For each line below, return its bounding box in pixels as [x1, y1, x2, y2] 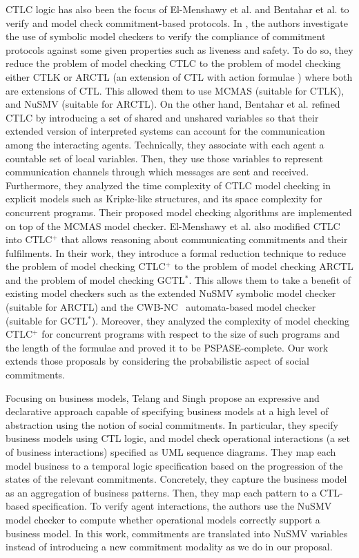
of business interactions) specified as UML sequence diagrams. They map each [6, 445, 336, 459]
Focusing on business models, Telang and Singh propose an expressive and [6, 390, 320, 405]
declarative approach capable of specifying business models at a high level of [6, 404, 329, 418]
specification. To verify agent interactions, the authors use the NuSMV [32, 499, 332, 513]
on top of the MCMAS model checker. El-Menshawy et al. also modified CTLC [6, 218, 340, 233]
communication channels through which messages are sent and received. [6, 164, 309, 179]
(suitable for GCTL [6, 313, 88, 327]
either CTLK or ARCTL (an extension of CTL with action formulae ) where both [6, 69, 353, 84]
